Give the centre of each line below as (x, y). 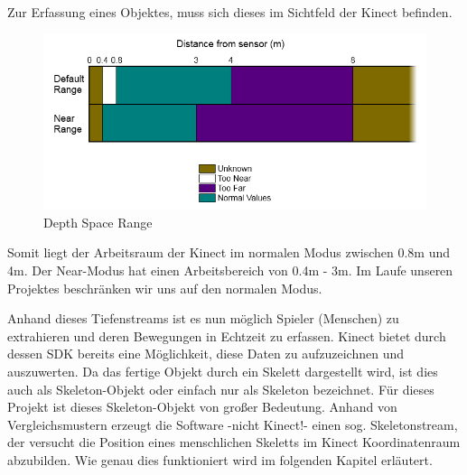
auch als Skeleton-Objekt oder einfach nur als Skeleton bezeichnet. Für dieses (221, 389)
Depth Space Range (98, 222)
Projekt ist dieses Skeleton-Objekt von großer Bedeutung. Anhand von (202, 407)
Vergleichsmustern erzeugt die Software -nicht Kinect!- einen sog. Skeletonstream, (233, 424)
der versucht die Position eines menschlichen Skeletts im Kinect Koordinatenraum (234, 442)
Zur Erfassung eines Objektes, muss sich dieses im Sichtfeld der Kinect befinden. (230, 12)
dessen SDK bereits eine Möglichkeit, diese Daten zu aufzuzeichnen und (205, 354)
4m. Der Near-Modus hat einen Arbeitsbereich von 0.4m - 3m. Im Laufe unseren (230, 270)
